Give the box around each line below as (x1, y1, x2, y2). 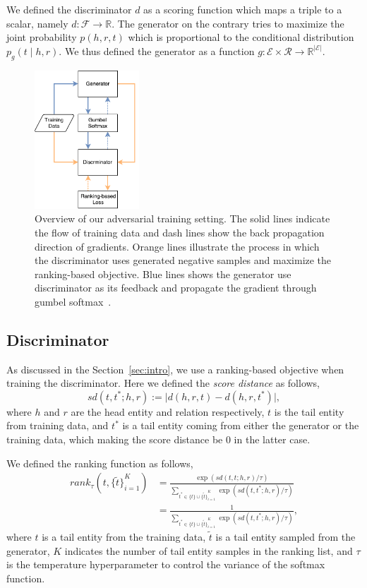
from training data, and (6, 418, 109, 433)
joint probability (6, 30, 77, 44)
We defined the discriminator (6, 2, 132, 16)
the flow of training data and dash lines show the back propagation (35, 224, 325, 239)
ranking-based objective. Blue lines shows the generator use (35, 266, 291, 281)
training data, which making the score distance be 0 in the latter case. (6, 432, 311, 447)
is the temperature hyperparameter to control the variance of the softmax (6, 557, 325, 572)
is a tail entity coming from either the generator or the (122, 418, 359, 433)
